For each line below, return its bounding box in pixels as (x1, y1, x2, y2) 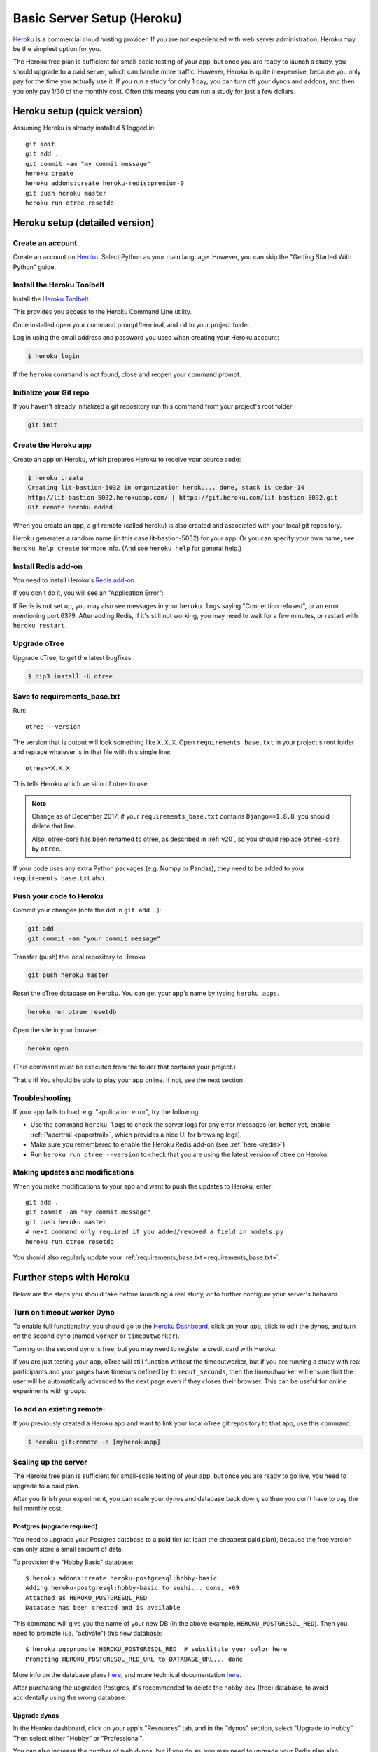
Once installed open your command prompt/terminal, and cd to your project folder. (13, 320, 251, 329)
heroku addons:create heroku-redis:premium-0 (25, 179, 185, 187)
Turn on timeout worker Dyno (13, 1307, 115, 1317)
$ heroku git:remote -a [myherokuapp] (27, 1437, 161, 1446)
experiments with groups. (13, 1387, 87, 1395)
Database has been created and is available (25, 1603, 181, 1612)
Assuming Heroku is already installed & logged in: (13, 123, 156, 132)
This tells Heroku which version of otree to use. (13, 780, 150, 788)
